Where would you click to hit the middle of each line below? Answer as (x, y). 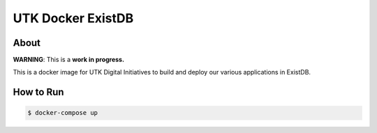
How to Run (38, 92)
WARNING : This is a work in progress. (69, 60)
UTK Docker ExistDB (73, 18)
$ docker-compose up (62, 113)
